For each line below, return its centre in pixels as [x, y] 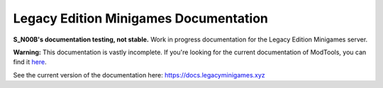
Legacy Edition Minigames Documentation [141, 18]
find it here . [30, 62]
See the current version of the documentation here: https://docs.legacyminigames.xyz [139, 75]
